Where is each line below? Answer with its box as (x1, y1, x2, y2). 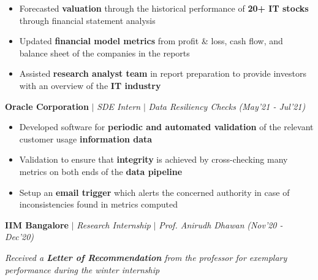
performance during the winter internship (5, 263, 160, 276)
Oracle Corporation (5, 99, 89, 112)
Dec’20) (5, 230, 34, 243)
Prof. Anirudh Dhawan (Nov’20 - (159, 218, 283, 231)
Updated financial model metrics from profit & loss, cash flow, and (19, 34, 283, 47)
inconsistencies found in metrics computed (19, 198, 178, 211)
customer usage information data (19, 132, 153, 145)
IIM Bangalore (5, 218, 69, 231)
